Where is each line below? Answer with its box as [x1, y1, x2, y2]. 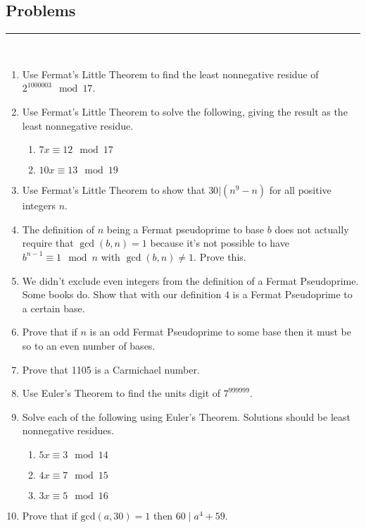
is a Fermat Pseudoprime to [232, 287, 353, 302]
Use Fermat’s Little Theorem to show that [22, 183, 206, 197]
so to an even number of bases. [22, 338, 156, 352]
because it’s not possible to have [150, 235, 289, 250]
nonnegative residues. [22, 423, 114, 438]
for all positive [269, 183, 332, 197]
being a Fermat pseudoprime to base [106, 221, 265, 236]
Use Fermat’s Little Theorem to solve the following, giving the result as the [22, 104, 348, 118]
